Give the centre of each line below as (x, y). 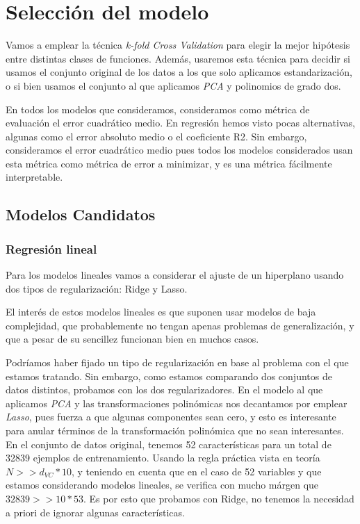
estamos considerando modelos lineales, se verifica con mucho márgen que (162, 485)
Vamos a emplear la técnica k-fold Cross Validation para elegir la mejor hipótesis (178, 45)
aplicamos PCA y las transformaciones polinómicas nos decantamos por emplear (177, 403)
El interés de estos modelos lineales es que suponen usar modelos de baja (161, 312)
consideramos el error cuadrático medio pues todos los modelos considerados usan (179, 150)
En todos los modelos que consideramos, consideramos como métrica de (158, 109)
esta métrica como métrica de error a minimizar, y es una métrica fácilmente (169, 163)
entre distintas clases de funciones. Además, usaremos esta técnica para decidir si (178, 58)
